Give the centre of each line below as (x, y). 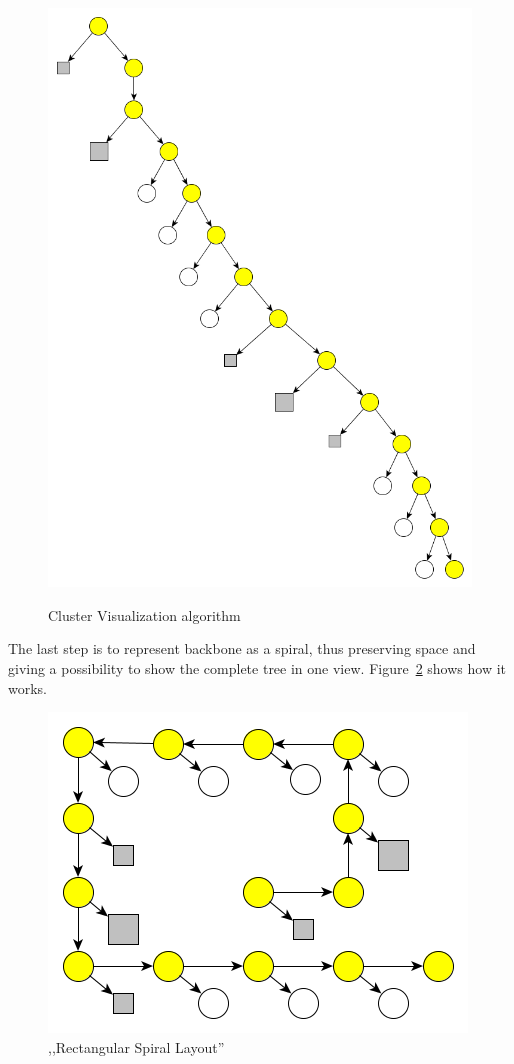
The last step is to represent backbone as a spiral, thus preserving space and (242, 648)
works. (28, 687)
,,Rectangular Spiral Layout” (136, 1046)
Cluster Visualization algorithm (144, 614)
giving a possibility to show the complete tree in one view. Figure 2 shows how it (257, 668)
